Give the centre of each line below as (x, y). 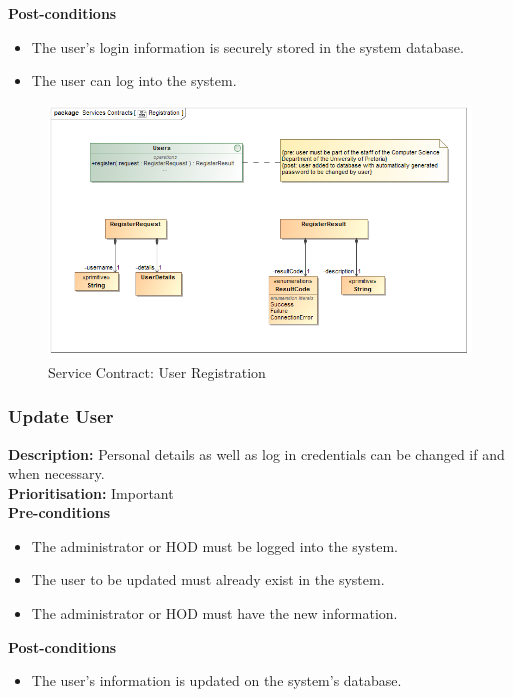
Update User (61, 416)
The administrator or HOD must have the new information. (214, 613)
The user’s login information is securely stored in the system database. (247, 46)
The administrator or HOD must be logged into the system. (214, 545)
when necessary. (56, 473)
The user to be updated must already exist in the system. (208, 579)
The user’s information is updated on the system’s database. (216, 680)
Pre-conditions (59, 512)
